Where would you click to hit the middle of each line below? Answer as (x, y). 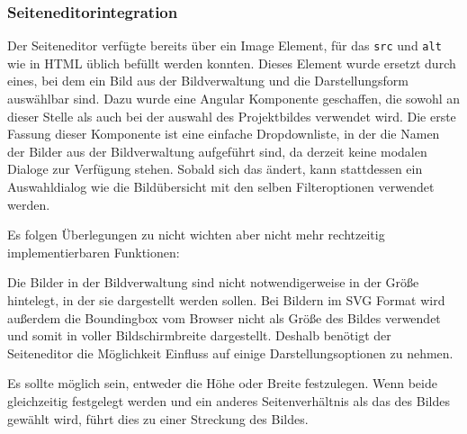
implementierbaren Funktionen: (94, 252)
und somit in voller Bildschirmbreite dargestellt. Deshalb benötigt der (199, 335)
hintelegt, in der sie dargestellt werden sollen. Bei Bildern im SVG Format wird (226, 300)
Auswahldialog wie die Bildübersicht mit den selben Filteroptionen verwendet (221, 187)
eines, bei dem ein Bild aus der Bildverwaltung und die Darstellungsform (208, 81)
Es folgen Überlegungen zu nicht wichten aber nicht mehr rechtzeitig (196, 235)
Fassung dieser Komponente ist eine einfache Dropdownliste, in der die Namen (224, 134)
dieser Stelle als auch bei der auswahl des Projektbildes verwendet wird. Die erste (232, 116)
